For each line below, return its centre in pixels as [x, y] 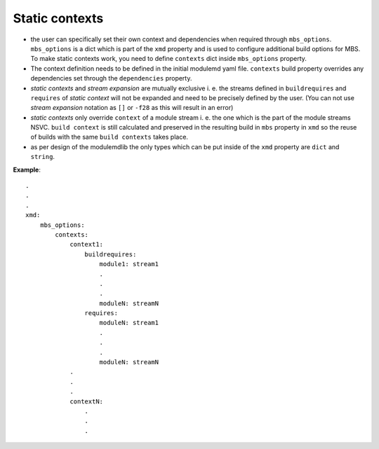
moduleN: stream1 [129, 323]
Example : [27, 170]
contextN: [87, 401]
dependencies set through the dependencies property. [111, 78]
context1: [87, 244]
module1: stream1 [129, 264]
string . [43, 157]
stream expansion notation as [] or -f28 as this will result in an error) [132, 108]
